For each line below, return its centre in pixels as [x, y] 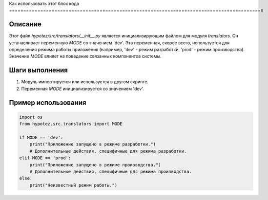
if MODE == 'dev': [41, 137]
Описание [25, 24]
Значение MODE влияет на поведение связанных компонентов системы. [85, 56]
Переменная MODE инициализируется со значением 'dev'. [82, 89]
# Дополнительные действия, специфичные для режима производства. [111, 171]
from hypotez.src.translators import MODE [71, 124]
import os [31, 117]
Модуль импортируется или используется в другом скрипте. [85, 82]
